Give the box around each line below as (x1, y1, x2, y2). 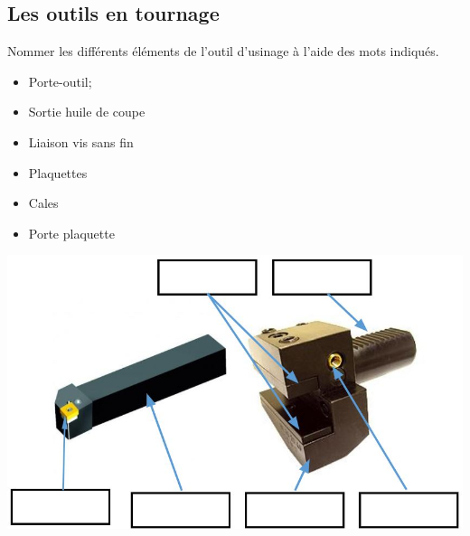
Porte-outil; (28, 71, 92, 90)
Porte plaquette (28, 223, 115, 242)
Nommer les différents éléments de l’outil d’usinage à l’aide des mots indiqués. (7, 42, 439, 61)
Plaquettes (28, 163, 88, 182)
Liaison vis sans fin (28, 132, 134, 151)
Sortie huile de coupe (28, 102, 146, 121)
